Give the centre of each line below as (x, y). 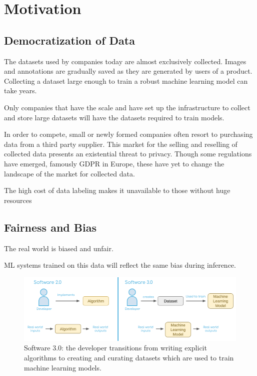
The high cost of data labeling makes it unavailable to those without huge (117, 190)
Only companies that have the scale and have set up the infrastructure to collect (127, 107)
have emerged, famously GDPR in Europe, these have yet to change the (114, 163)
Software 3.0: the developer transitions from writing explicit (115, 348)
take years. (20, 90)
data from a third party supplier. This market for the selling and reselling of (121, 144)
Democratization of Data (69, 40)
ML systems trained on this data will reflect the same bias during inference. (120, 265)
